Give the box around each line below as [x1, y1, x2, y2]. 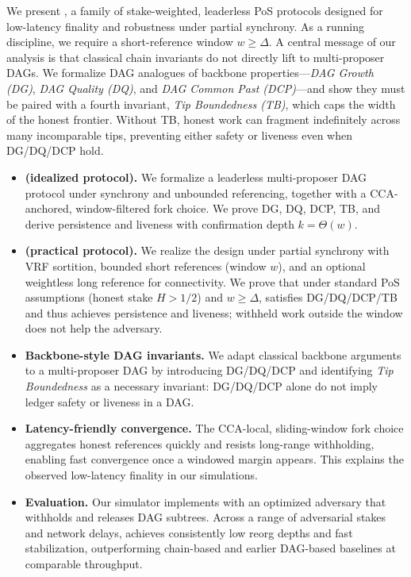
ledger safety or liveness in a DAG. [25, 393, 194, 410]
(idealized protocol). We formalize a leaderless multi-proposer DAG [25, 168, 367, 185]
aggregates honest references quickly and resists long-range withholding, [25, 435, 375, 452]
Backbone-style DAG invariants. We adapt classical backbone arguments [25, 346, 401, 363]
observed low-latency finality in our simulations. [25, 467, 258, 483]
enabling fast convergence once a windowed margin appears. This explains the [25, 451, 404, 467]
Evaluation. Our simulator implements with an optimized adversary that [25, 493, 386, 510]
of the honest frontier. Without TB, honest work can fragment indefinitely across [6, 111, 401, 128]
